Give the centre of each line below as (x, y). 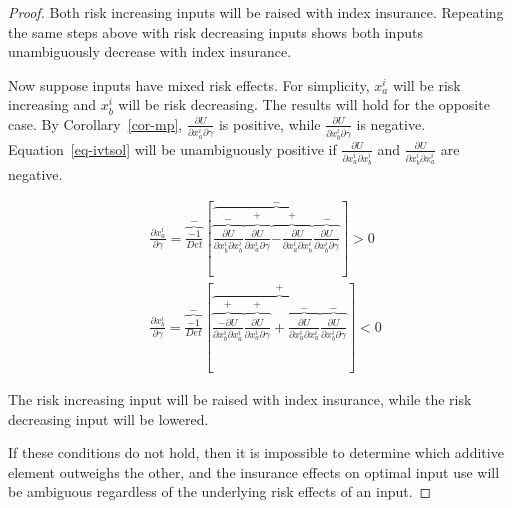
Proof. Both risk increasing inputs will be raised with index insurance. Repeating (256, 12)
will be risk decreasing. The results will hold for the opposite (304, 104)
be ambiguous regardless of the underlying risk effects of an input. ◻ (220, 491)
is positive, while (269, 123)
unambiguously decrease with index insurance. (150, 51)
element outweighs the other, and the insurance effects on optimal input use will (254, 471)
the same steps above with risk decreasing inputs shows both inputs (215, 31)
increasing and (52, 104)
